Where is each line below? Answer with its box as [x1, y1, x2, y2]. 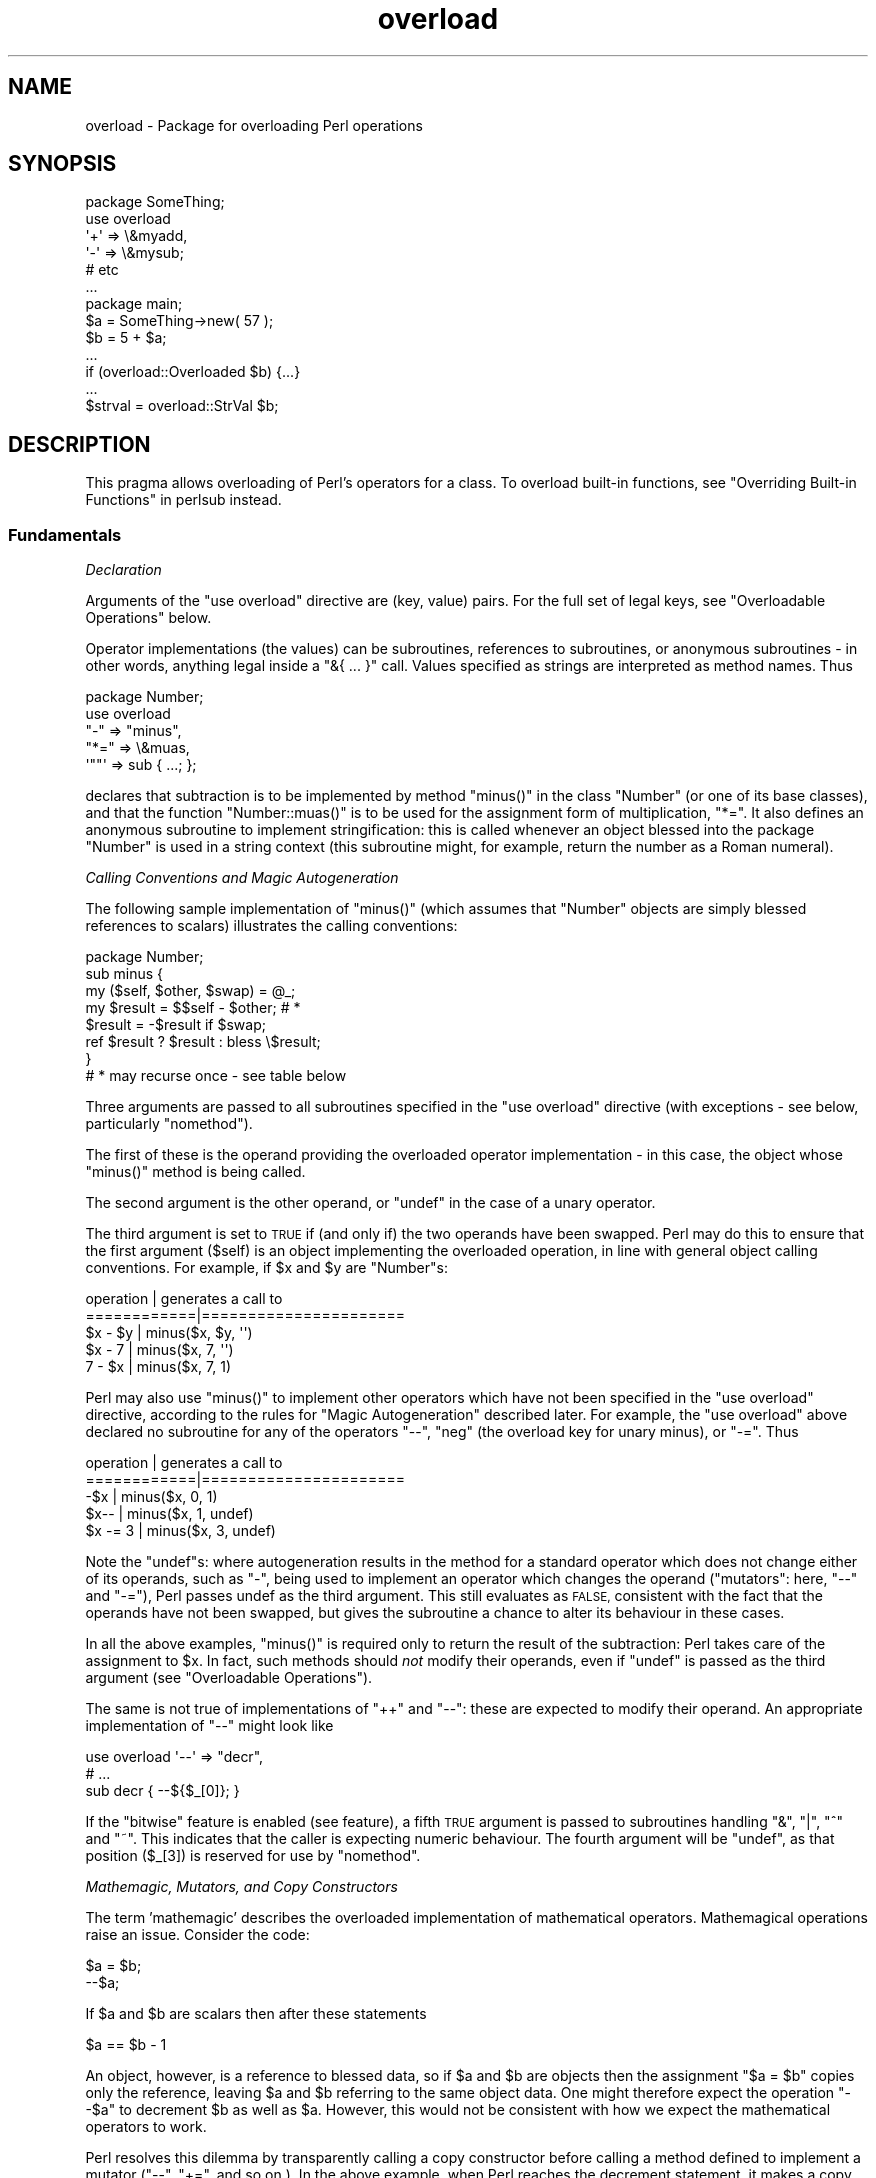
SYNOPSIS [8, 151, 117, 177]
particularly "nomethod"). [85, 1115, 253, 1133]
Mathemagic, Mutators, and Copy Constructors [85, 1878, 398, 1896]
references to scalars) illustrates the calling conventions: [85, 917, 458, 935]
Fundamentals [8, 524, 122, 545]
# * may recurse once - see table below [85, 1067, 347, 1085]
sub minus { [85, 965, 164, 983]
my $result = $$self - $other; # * [85, 999, 301, 1017]
